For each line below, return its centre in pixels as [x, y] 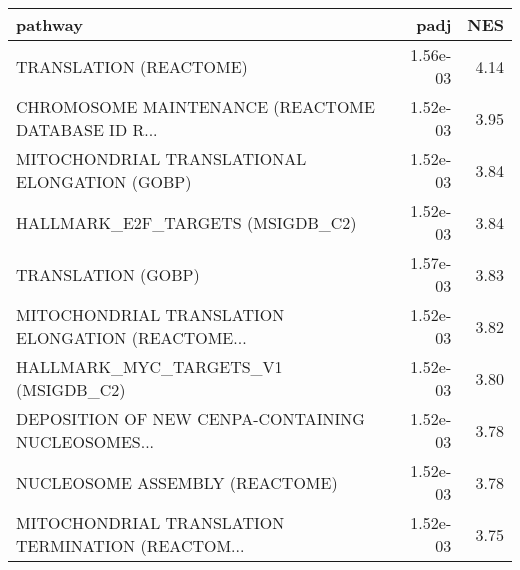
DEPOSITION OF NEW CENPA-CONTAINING [190, 418]
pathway [49, 24]
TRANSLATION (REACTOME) [132, 66]
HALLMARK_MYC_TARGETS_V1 [149, 366]
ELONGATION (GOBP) [104, 181]
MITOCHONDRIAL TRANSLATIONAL [161, 158]
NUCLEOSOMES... [85, 441]
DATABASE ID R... [87, 129]
